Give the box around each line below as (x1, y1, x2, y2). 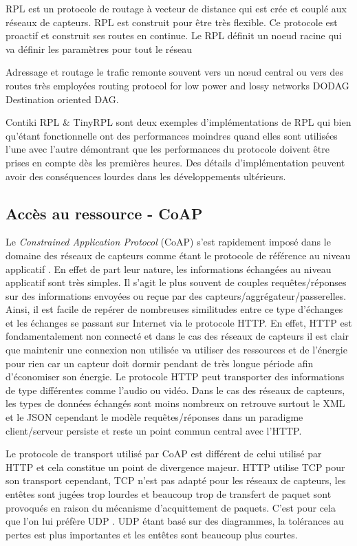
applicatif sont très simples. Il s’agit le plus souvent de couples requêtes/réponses (6, 275, 347, 290)
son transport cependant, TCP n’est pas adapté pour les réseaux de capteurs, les (6, 473, 346, 488)
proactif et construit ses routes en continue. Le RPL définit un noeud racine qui (6, 28, 342, 43)
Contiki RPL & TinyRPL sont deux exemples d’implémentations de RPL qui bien (6, 115, 351, 129)
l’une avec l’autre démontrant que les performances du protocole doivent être (6, 142, 329, 156)
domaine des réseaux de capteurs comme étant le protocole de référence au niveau (6, 248, 351, 262)
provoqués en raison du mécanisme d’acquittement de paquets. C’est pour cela (6, 500, 336, 514)
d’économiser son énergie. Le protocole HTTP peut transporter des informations (6, 369, 345, 384)
